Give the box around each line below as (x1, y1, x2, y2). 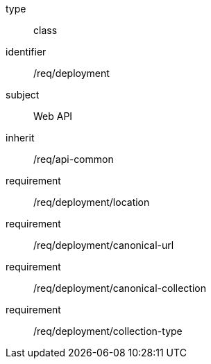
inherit (6, 132, 35, 144)
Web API (33, 110, 73, 122)
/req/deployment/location (33, 196, 150, 208)
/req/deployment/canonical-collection (33, 282, 206, 294)
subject (6, 89, 40, 101)
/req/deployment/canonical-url (33, 239, 174, 251)
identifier (6, 46, 47, 58)
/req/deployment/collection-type (33, 325, 183, 337)
